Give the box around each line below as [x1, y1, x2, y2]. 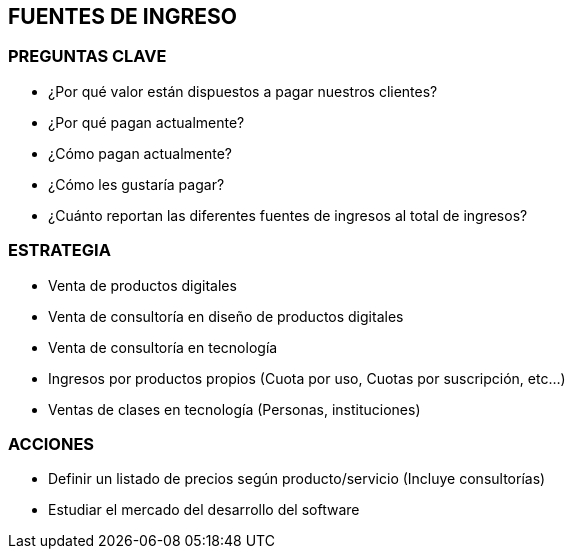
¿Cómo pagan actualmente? [48, 144, 233, 162]
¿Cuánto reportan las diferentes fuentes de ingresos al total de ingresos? [48, 206, 528, 224]
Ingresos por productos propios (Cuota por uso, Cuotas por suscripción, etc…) [48, 369, 566, 387]
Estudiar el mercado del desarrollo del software [48, 501, 360, 519]
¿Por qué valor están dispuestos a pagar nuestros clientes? [48, 82, 438, 100]
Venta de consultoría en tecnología [48, 338, 278, 356]
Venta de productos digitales [48, 276, 237, 294]
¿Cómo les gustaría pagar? [48, 175, 225, 193]
